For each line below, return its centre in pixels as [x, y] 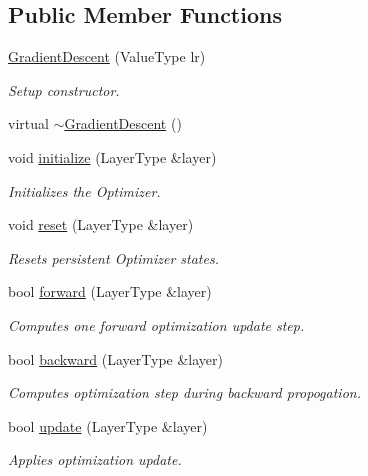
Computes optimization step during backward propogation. [184, 392]
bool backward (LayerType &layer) [115, 358]
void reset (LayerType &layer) [101, 224]
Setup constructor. [64, 89]
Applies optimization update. [95, 459]
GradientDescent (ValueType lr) [107, 56]
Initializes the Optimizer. [84, 190]
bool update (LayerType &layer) [108, 425]
